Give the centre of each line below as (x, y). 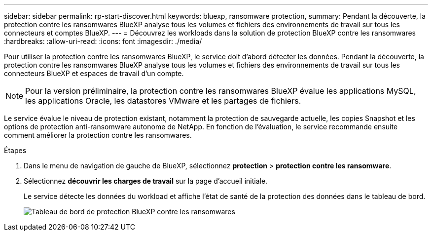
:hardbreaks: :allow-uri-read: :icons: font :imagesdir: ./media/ (103, 41)
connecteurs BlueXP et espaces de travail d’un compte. (94, 73)
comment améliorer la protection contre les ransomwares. (98, 135)
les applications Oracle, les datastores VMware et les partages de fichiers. (163, 101)
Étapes (15, 150)
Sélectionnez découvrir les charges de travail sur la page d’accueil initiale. (146, 181)
